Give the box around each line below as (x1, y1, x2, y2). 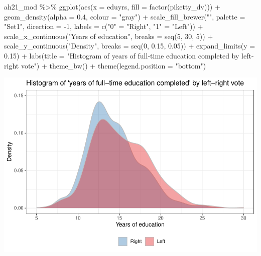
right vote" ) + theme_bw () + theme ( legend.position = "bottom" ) (4, 60, 206, 70)
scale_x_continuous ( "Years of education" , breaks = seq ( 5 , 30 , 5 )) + (4, 30, 213, 41)
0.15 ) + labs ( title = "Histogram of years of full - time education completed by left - (4, 50, 254, 60)
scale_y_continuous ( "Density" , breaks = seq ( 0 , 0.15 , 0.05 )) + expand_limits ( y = (4, 40, 255, 51)
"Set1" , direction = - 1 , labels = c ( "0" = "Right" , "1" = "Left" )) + (4, 21, 203, 31)
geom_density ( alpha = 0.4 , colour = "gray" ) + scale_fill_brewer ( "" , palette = (4, 11, 245, 21)
